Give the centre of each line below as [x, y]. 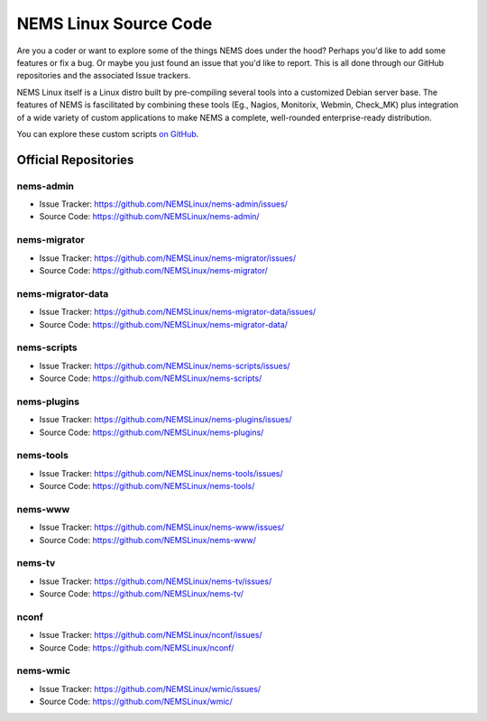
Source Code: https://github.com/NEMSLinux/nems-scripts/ [151, 378]
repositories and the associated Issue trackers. [104, 76]
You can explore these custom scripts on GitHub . [108, 134]
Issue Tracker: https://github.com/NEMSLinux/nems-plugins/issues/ [165, 420]
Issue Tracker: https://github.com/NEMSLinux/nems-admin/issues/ [164, 204]
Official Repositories [75, 159]
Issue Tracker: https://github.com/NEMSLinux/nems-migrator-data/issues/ [178, 312]
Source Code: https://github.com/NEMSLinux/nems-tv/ [141, 594]
